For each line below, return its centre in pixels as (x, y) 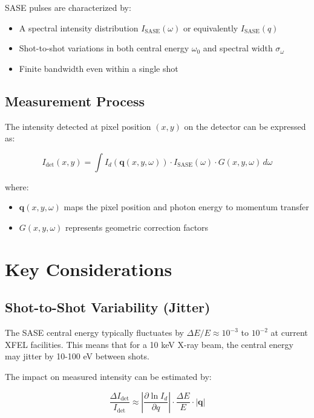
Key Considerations (89, 268)
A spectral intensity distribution (79, 27)
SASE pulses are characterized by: (68, 7)
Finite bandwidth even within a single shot (99, 68)
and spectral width (238, 48)
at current (289, 333)
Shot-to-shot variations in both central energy (104, 48)
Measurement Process (75, 101)
